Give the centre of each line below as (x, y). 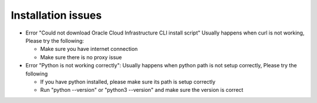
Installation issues (56, 15)
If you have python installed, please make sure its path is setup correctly (128, 81)
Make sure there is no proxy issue (81, 57)
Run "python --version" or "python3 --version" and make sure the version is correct (142, 90)
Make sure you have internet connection (89, 49)
